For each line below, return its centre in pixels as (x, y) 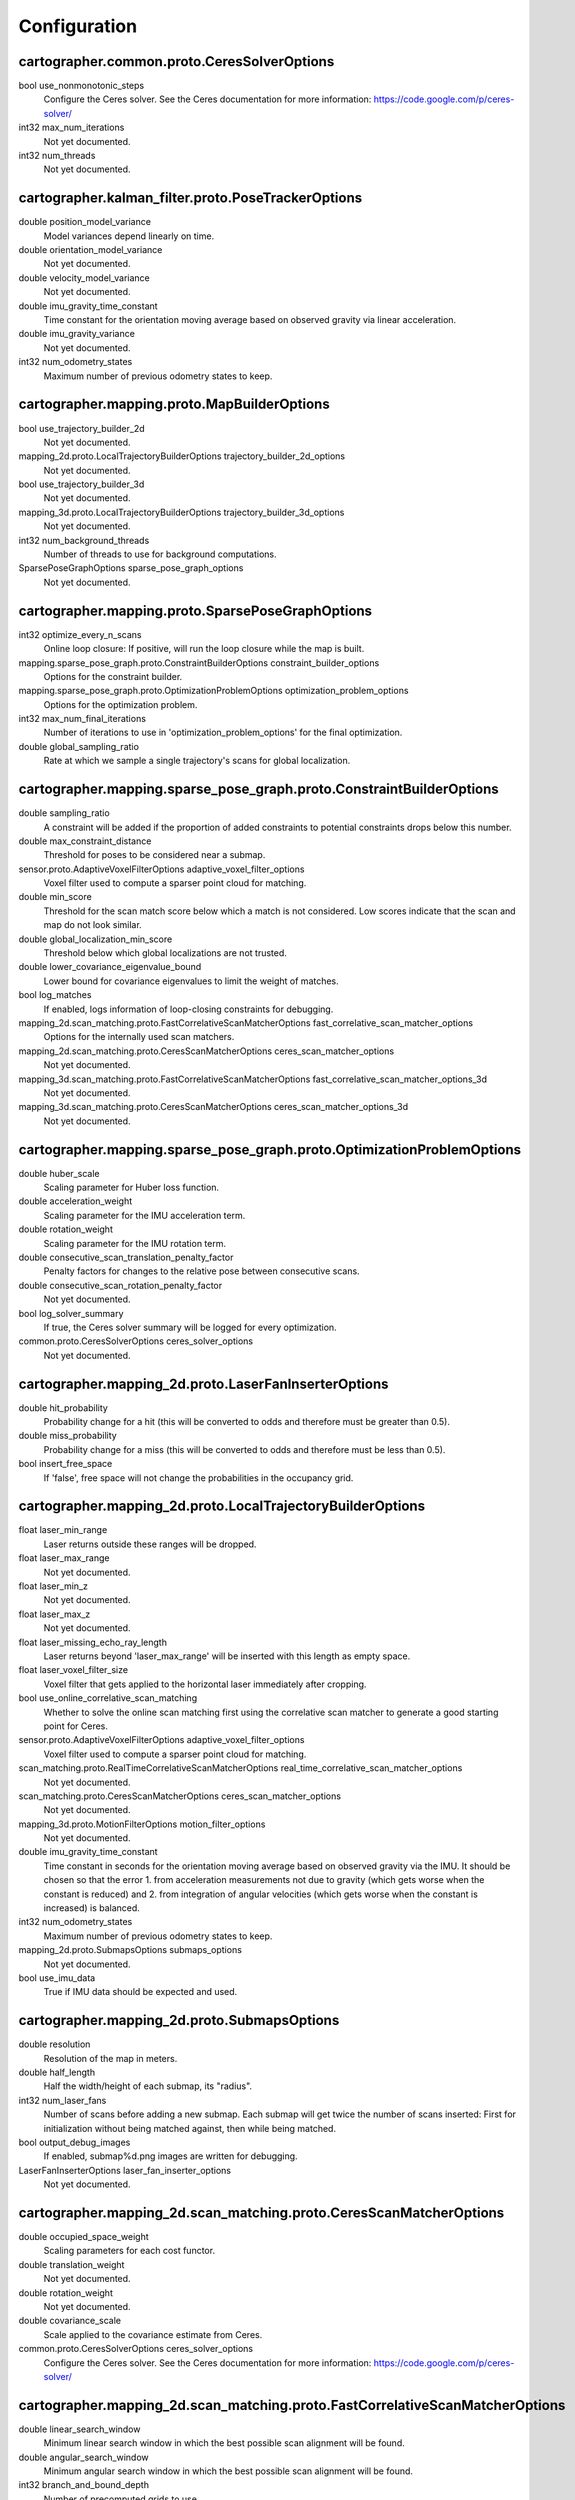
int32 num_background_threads (84, 540)
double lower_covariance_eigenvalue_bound (110, 967)
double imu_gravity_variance (76, 334)
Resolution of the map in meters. (110, 2058)
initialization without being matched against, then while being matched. (190, 2128)
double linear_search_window (79, 2429)
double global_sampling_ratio (79, 746)
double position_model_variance (85, 222)
